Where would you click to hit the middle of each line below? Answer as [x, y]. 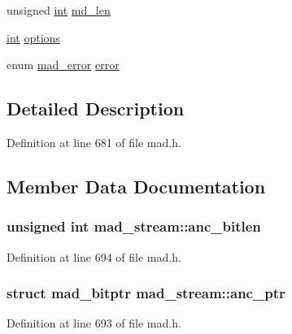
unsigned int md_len [59, 10]
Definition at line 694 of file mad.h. [94, 256]
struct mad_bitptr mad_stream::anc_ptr [146, 293]
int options [33, 37]
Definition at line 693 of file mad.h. [94, 323]
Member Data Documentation [136, 186]
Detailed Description [96, 108]
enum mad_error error [63, 65]
